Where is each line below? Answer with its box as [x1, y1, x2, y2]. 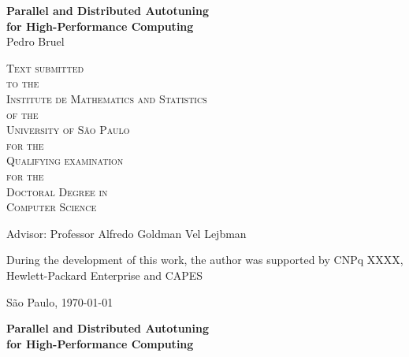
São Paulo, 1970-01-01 [6, 293, 113, 310]
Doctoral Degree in [6, 183, 108, 199]
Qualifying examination [6, 152, 124, 169]
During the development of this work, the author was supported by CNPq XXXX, [6, 251, 403, 268]
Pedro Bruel [6, 33, 65, 50]
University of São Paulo [6, 121, 130, 138]
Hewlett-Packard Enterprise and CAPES [6, 266, 203, 283]
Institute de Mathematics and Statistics [6, 90, 207, 106]
